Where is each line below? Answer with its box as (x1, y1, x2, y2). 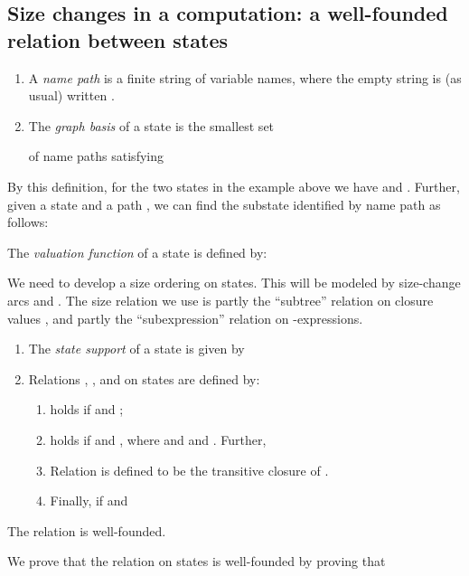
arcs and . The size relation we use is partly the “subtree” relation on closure (7, 290, 434, 309)
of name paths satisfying (28, 146, 164, 165)
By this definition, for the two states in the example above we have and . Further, (7, 176, 460, 195)
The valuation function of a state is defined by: (7, 242, 267, 261)
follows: (7, 212, 49, 231)
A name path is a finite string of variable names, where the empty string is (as (28, 68, 462, 87)
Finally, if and (50, 491, 128, 510)
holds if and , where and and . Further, (50, 430, 267, 449)
